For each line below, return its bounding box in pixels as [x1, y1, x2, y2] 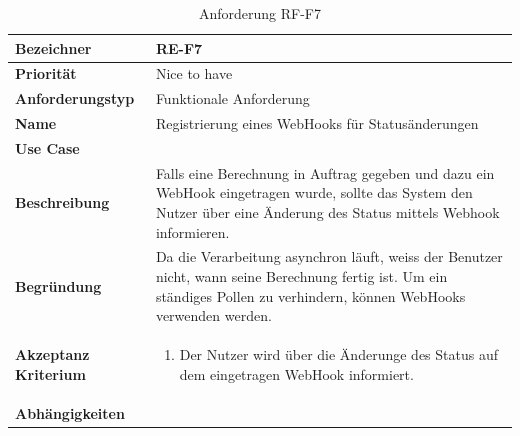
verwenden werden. [155, 305, 272, 326]
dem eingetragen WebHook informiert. [179, 363, 414, 384]
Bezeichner [15, 37, 92, 58]
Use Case [15, 137, 80, 158]
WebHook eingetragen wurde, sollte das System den [155, 182, 473, 203]
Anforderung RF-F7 [198, 3, 322, 23]
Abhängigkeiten [15, 402, 125, 423]
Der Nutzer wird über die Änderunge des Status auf [179, 344, 498, 365]
